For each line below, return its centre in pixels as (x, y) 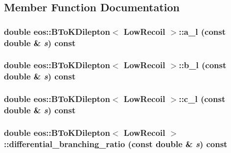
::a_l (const (202, 31)
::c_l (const (202, 99)
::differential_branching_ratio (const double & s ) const (116, 143)
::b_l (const (203, 65)
